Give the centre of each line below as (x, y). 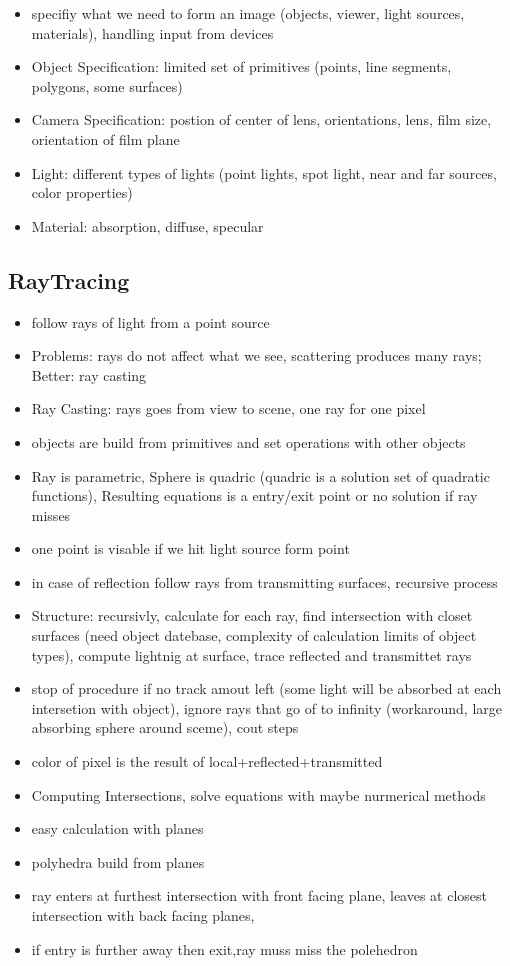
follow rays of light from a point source (150, 321)
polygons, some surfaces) (107, 85)
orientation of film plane (105, 138)
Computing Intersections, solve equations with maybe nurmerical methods (258, 794)
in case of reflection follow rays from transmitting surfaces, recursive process (264, 581)
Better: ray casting (89, 374)
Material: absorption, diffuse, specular (147, 225)
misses (51, 514)
